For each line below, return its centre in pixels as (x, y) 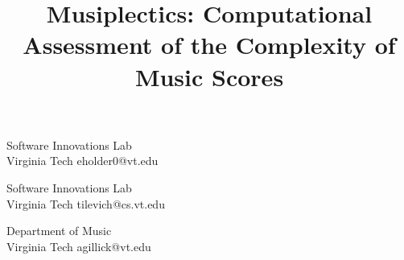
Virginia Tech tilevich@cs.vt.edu (86, 203)
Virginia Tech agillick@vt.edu (79, 246)
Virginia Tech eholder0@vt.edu (82, 161)
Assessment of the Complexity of (209, 45)
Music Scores (209, 76)
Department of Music (59, 231)
